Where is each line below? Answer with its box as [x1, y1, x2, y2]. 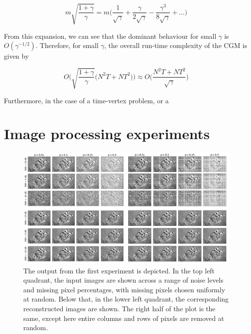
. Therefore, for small [35, 40, 99, 50]
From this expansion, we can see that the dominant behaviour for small [4, 31, 217, 41]
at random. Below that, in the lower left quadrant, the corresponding [23, 294, 229, 304]
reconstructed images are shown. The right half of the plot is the [23, 303, 216, 313]
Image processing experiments [4, 124, 210, 143]
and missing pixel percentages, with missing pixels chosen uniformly [23, 284, 225, 294]
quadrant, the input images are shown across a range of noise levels [23, 275, 224, 285]
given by [4, 51, 29, 61]
